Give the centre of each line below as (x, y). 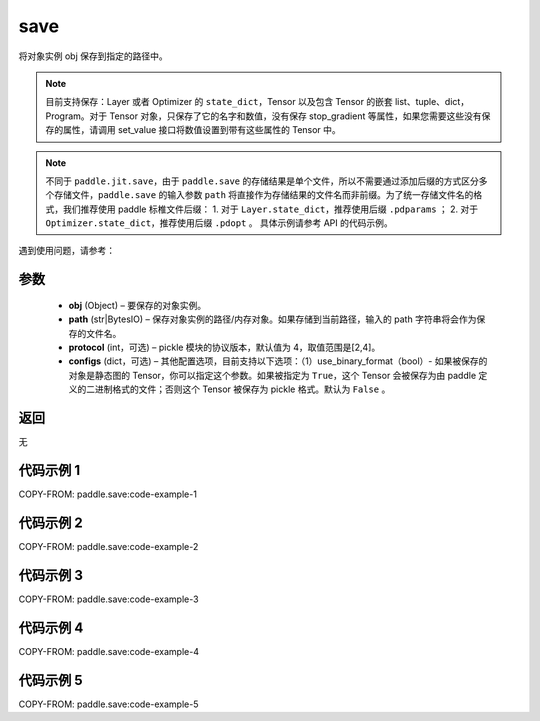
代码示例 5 (51, 680)
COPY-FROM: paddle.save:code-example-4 (109, 651)
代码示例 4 (51, 627)
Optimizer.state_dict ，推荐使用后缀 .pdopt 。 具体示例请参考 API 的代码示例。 (219, 223)
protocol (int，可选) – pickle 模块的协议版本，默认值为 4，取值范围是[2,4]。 (224, 347)
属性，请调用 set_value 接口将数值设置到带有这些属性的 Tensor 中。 (202, 130)
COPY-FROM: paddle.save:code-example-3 (108, 599)
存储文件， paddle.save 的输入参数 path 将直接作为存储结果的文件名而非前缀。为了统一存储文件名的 (263, 195)
